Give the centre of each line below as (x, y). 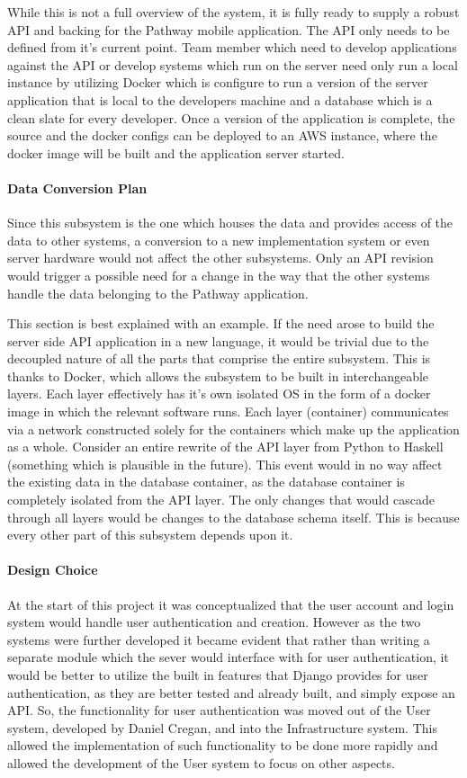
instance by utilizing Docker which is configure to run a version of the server (218, 82)
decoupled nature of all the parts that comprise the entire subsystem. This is (219, 358)
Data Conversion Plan (77, 188)
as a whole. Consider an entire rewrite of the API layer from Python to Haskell (225, 447)
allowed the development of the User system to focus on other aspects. (201, 762)
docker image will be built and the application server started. (176, 152)
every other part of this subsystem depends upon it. (150, 535)
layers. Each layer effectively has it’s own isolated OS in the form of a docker (219, 393)
